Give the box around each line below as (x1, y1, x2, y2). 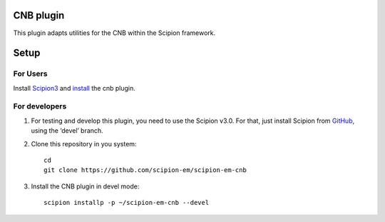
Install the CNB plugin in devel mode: (31, 182, 140, 191)
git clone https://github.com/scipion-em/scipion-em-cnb (43, 166, 247, 174)
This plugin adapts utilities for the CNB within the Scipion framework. (13, 29, 216, 37)
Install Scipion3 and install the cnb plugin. (13, 84, 135, 92)
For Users (13, 69, 48, 79)
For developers (13, 101, 67, 111)
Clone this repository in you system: (31, 139, 137, 148)
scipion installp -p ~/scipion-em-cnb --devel (43, 198, 210, 207)
